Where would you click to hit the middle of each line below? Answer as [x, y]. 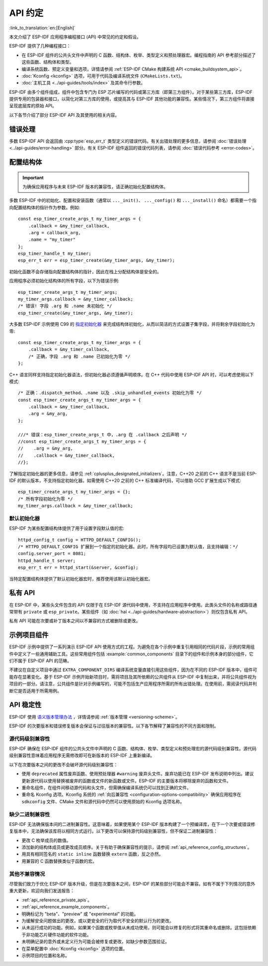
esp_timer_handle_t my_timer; [55, 254]
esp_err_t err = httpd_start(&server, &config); [78, 568]
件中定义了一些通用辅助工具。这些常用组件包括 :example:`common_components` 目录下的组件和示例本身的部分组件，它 [131, 654]
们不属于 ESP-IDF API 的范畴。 [40, 661]
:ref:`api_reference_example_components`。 [67, 907]
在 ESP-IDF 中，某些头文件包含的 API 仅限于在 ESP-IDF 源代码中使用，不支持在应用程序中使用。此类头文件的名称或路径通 [133, 605]
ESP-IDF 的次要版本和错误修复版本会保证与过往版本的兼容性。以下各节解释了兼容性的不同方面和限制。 [114, 726]
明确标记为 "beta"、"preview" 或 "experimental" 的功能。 [80, 914]
